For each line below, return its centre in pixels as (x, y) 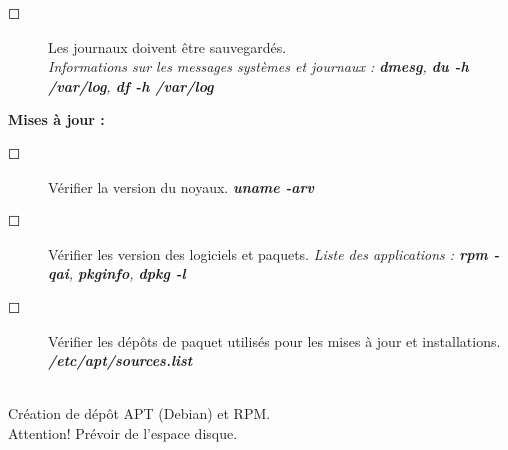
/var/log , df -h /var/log (131, 85)
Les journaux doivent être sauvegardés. (167, 46)
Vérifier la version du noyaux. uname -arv (181, 186)
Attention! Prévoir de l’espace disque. (123, 432)
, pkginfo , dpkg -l (127, 273)
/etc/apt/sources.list (120, 360)
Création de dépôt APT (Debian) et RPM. (139, 413)
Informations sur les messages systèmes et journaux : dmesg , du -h (258, 66)
